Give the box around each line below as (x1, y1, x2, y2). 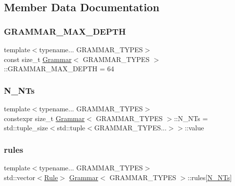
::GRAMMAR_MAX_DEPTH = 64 (4, 63, 114, 74)
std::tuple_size (4, 123, 48, 133)
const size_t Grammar (4, 54, 72, 64)
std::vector (4, 172, 35, 182)
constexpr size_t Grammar (4, 113, 85, 123)
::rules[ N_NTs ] (187, 172, 232, 182)
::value (185, 123, 204, 133)
